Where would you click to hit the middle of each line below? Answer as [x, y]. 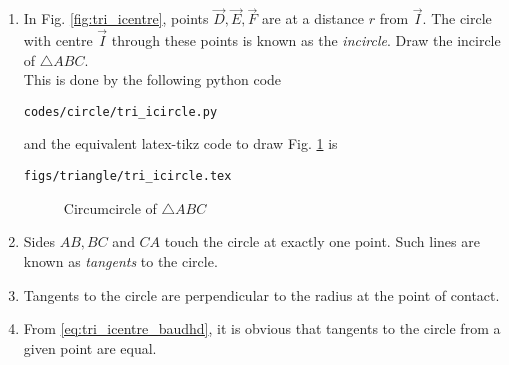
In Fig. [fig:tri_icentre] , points [116, 18]
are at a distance [313, 18]
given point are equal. [90, 347]
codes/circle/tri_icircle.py [120, 111]
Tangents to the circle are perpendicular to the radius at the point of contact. [261, 294]
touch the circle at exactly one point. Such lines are [322, 241]
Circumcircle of [110, 207]
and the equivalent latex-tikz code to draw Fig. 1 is [180, 143]
